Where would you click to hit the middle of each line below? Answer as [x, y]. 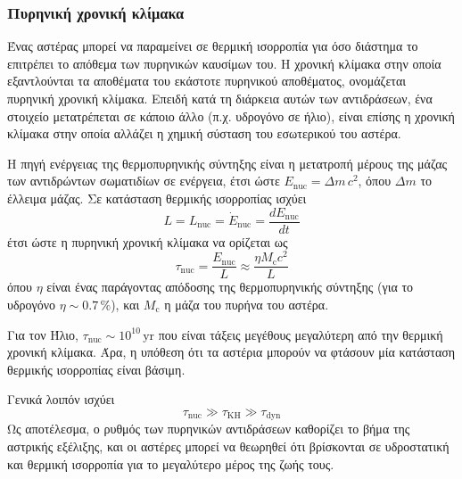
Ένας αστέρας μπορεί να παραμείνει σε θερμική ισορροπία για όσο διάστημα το [213, 46]
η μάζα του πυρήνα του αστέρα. [247, 304]
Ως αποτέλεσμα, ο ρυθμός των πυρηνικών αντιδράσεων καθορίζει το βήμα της [209, 429]
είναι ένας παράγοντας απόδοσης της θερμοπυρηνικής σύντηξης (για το [230, 287]
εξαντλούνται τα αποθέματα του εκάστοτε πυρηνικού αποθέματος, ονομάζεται [206, 81]
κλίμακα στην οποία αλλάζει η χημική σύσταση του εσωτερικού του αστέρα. [204, 133]
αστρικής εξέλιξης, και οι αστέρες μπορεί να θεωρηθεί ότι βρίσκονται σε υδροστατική [228, 446]
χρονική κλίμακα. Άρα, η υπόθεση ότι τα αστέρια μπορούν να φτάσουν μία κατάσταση [231, 352]
